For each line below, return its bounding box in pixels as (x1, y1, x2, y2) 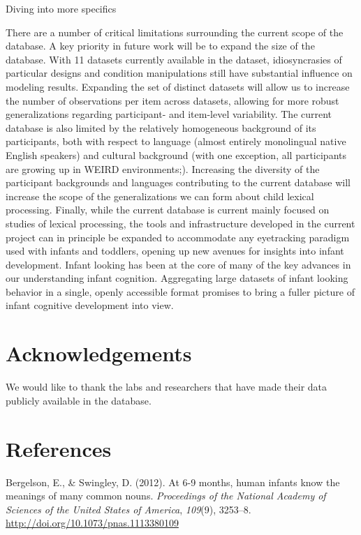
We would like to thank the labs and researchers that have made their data (6, 379, 327, 394)
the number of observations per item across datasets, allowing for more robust (6, 93, 339, 107)
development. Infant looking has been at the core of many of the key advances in (6, 257, 351, 271)
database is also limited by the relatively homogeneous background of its (6, 120, 316, 135)
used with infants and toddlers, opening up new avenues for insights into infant (6, 243, 344, 258)
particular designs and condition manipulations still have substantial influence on (6, 66, 353, 80)
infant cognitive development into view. (6, 298, 174, 312)
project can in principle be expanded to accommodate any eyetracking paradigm (6, 229, 350, 244)
